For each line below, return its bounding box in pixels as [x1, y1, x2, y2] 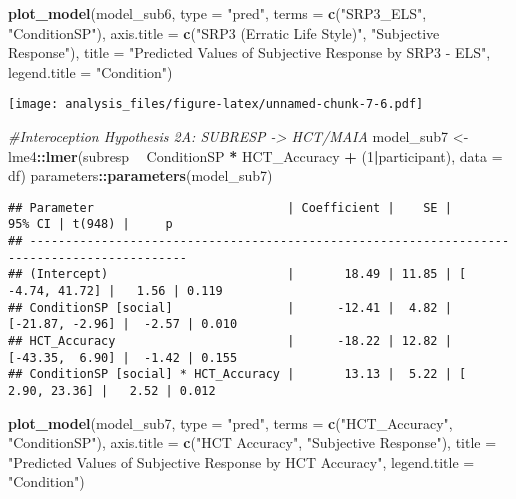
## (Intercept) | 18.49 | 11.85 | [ [8, 267, 467, 282]
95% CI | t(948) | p [8, 217, 173, 232]
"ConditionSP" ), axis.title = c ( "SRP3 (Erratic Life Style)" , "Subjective [8, 22, 440, 43]
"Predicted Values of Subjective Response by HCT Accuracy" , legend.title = [8, 451, 475, 472]
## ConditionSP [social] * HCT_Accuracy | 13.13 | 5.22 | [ [8, 367, 467, 382]
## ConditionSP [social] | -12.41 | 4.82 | [8, 300, 452, 315]
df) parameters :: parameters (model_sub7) [8, 165, 273, 186]
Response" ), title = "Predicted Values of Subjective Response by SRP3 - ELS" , [8, 42, 491, 63]
